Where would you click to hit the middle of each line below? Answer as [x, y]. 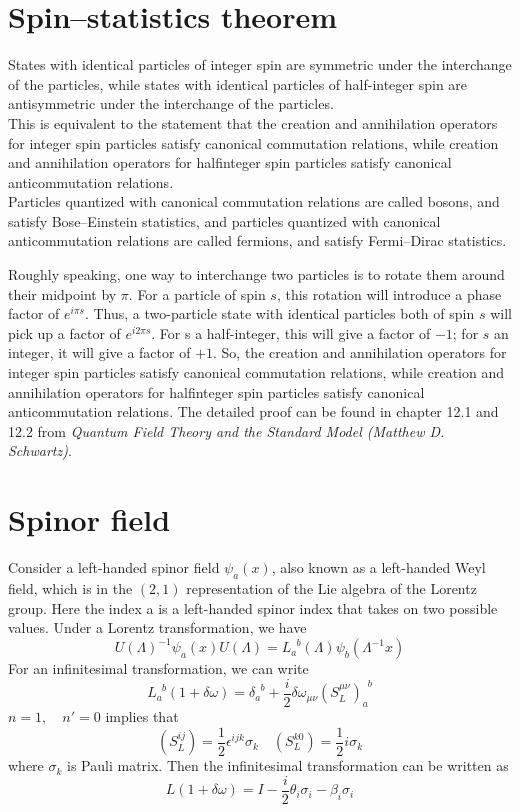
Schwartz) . [40, 450]
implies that [142, 716]
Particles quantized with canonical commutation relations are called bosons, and [254, 201]
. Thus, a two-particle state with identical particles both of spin [279, 313]
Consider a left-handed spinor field [114, 567]
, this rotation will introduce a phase [389, 293]
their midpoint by [62, 293]
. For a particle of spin [197, 293]
